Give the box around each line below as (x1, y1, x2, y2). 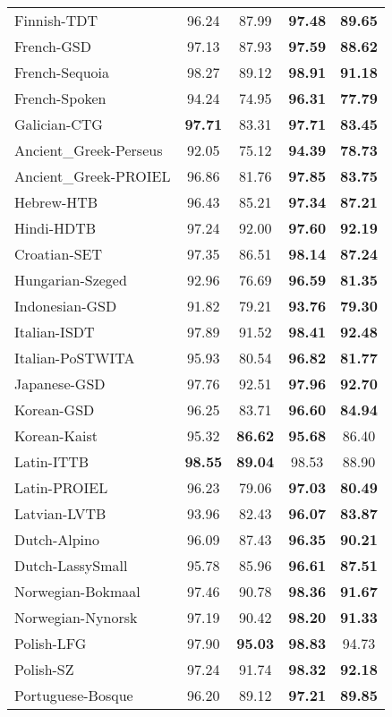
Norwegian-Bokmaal (14, 581, 141, 602)
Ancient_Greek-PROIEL (14, 166, 171, 186)
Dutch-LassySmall (14, 555, 128, 576)
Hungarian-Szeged (14, 269, 127, 290)
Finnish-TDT (14, 10, 98, 30)
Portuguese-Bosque (14, 685, 133, 705)
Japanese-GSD (14, 373, 106, 394)
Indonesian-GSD (14, 295, 117, 316)
